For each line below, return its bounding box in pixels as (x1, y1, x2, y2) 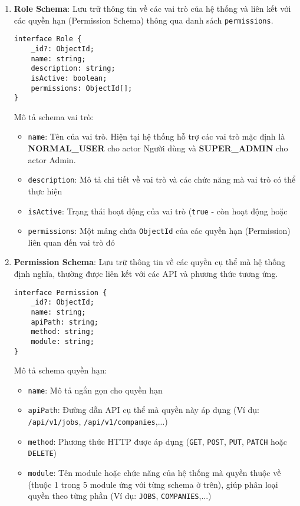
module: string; (31, 337, 94, 346)
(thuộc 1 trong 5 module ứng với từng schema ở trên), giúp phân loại (28, 478, 278, 490)
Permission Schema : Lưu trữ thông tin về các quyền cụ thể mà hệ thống (14, 256, 285, 268)
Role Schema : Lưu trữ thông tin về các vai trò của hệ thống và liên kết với (14, 2, 291, 14)
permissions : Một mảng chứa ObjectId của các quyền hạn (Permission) (28, 224, 291, 237)
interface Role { (14, 35, 82, 44)
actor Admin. (28, 153, 76, 166)
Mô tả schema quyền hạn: (14, 364, 107, 376)
